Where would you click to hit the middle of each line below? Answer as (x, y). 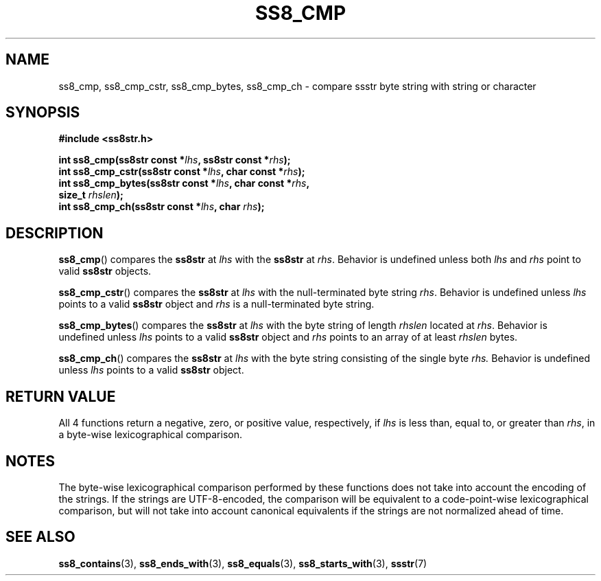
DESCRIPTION (55, 233)
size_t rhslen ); (91, 195)
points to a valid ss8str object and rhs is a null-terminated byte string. (216, 304)
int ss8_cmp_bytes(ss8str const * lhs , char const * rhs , (184, 183)
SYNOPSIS (43, 113)
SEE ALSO (40, 537)
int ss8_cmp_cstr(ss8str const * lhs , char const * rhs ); (182, 172)
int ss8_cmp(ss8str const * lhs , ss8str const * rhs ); (175, 160)
